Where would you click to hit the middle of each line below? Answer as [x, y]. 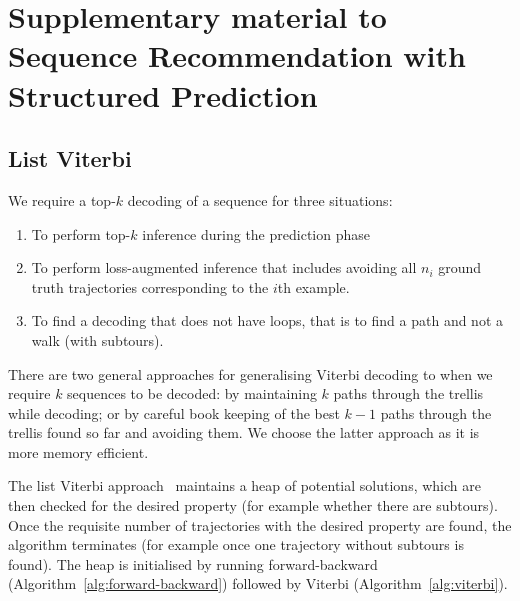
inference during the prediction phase [256, 233]
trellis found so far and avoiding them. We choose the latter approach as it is [244, 432]
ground [460, 267]
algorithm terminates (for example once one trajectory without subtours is [236, 544]
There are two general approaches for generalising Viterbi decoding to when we [250, 373]
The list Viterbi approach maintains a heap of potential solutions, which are [244, 485]
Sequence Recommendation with [237, 55]
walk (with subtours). [97, 339]
